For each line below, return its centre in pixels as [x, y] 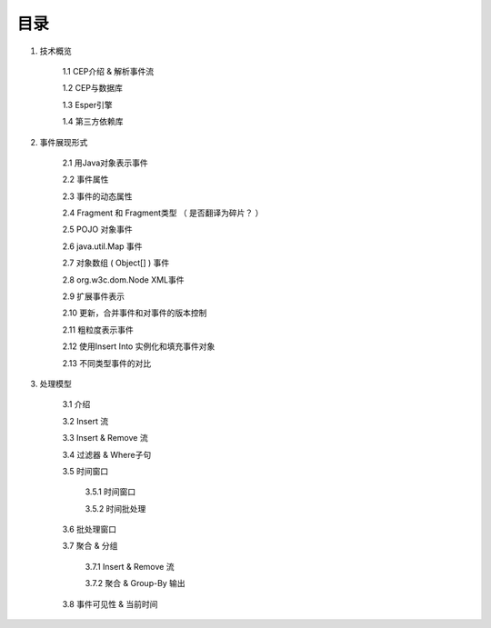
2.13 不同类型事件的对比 [107, 363]
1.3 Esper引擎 [87, 105]
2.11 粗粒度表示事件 [98, 329]
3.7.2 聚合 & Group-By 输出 [135, 583]
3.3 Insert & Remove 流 [105, 438]
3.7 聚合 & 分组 [90, 546]
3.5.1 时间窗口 [110, 492]
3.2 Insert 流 [85, 421]
